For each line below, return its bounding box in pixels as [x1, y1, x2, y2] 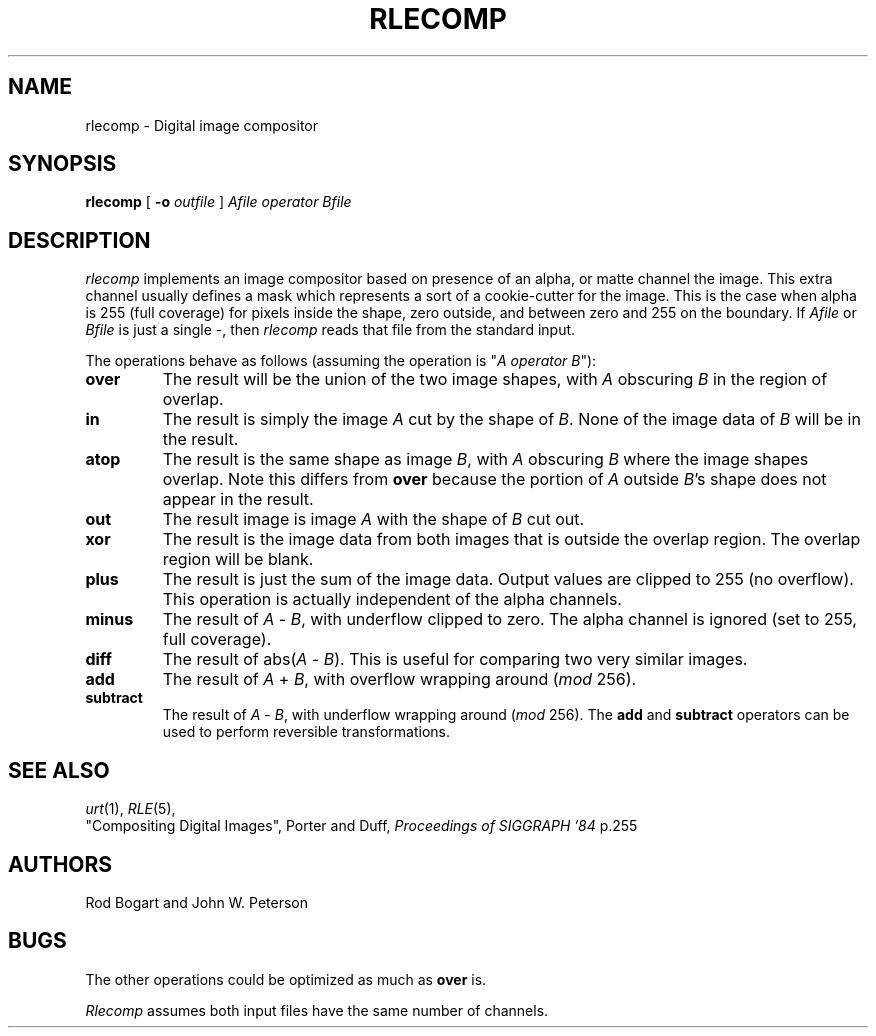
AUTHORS [8, 851, 113, 877]
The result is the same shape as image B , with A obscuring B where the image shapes [162, 449, 809, 470]
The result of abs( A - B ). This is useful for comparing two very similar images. [162, 649, 748, 670]
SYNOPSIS [8, 151, 117, 177]
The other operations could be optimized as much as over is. [85, 970, 487, 988]
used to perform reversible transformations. [162, 723, 451, 741]
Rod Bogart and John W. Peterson [85, 893, 309, 911]
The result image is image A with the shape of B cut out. [162, 509, 585, 530]
